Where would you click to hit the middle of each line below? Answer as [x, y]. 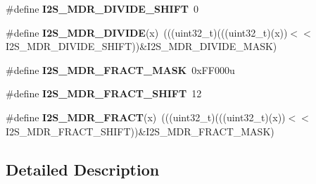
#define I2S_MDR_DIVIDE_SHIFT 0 [102, 8]
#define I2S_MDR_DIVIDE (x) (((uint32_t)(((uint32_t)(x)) [147, 32]
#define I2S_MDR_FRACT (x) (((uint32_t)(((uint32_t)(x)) [146, 117]
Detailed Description [83, 169]
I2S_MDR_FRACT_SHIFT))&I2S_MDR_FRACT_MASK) [140, 131]
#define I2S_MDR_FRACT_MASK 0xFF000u [120, 69]
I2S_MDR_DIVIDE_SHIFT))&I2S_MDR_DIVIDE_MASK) [141, 46]
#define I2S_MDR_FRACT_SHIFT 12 [104, 93]
